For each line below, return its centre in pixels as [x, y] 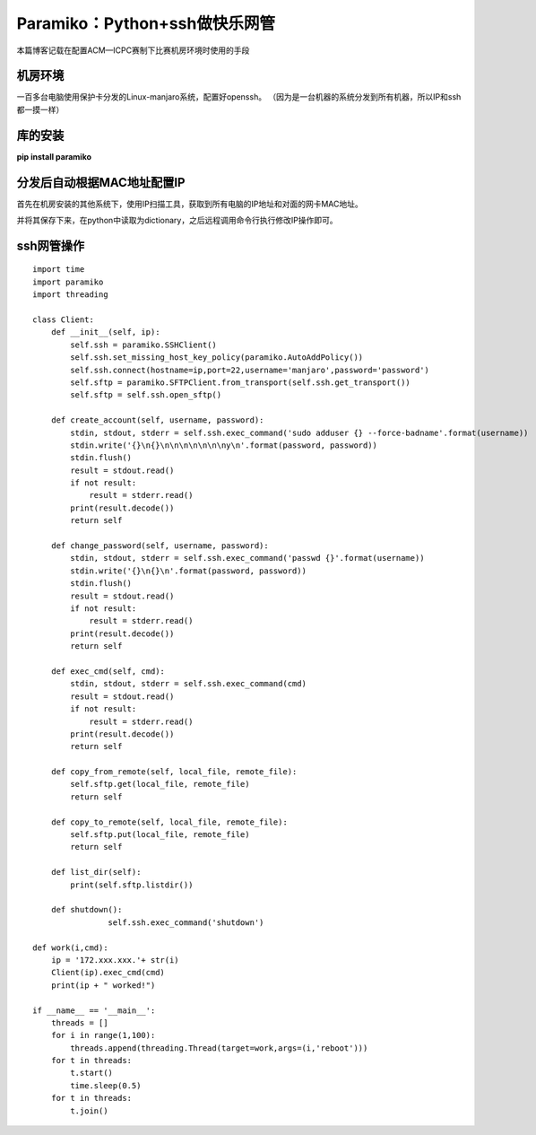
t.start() [92, 1073]
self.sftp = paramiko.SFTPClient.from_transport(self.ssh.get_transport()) [241, 382]
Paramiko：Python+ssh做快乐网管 [146, 23]
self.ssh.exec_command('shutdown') [186, 922]
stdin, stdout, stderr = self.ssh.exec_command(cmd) [188, 684]
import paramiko [68, 282]
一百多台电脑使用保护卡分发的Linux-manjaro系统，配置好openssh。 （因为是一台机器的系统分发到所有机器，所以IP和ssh [239, 97]
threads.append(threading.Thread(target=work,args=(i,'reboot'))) [219, 1048]
